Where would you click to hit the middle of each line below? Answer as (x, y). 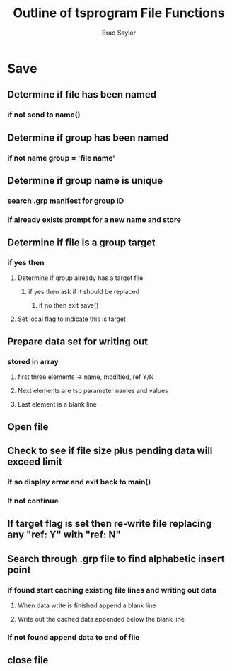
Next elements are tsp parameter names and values (93, 391)
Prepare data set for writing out (78, 341)
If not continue (33, 501)
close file (28, 660)
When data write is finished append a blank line (87, 605)
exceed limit (35, 461)
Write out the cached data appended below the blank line (101, 619)
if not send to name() (44, 115)
